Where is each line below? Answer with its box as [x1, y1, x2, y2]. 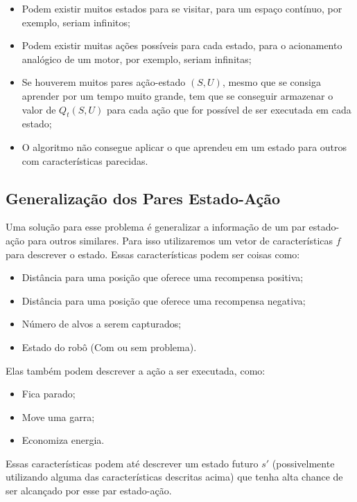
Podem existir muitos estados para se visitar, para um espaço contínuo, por [21, 1, 342, 15]
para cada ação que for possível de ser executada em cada [107, 102, 351, 116]
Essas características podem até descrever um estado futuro [6, 456, 259, 470]
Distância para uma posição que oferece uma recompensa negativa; [21, 293, 306, 307]
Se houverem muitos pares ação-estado [21, 75, 186, 89]
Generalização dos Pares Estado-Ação [6, 187, 281, 208]
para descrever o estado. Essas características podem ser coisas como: [6, 246, 300, 261]
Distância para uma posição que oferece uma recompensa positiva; [21, 270, 304, 285]
